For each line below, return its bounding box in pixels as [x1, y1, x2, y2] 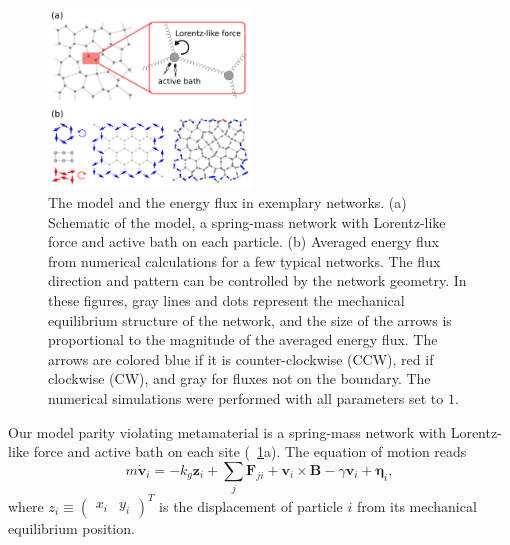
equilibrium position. [8, 517, 135, 538]
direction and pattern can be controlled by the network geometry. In [48, 270, 467, 291]
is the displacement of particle [159, 495, 343, 516]
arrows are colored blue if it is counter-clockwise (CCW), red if [48, 348, 434, 369]
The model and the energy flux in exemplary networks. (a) [48, 192, 407, 213]
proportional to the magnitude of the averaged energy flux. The [48, 329, 438, 350]
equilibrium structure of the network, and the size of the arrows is [48, 309, 452, 330]
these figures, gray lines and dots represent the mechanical [48, 290, 405, 310]
